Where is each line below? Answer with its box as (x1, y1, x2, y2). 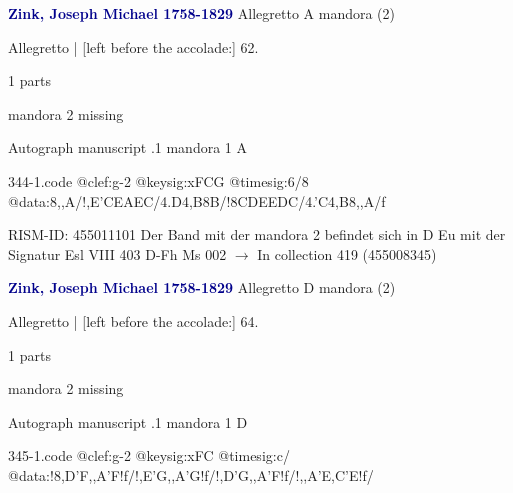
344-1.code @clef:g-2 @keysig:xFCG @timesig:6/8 (8, 170, 309, 191)
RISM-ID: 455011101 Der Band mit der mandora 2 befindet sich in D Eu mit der (8, 224, 506, 245)
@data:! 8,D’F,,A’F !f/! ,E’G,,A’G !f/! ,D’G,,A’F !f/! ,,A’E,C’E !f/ (8, 464, 374, 485)
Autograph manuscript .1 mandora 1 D (8, 411, 248, 432)
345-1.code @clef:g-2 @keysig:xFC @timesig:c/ (8, 445, 290, 466)
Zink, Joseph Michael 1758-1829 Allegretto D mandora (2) (8, 277, 396, 298)
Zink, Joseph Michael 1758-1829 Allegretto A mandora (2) (8, 3, 395, 23)
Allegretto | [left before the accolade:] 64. (8, 310, 259, 331)
